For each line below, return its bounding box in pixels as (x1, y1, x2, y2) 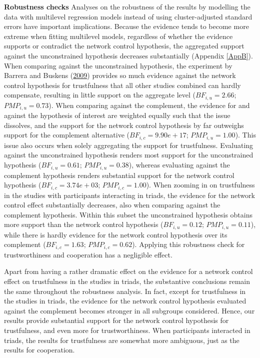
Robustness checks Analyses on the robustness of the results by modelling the (4, 1, 250, 11)
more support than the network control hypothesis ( (4, 219, 163, 229)
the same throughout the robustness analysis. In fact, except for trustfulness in (4, 285, 246, 296)
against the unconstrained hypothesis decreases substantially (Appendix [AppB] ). (4, 50, 253, 60)
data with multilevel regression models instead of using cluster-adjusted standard (4, 11, 252, 21)
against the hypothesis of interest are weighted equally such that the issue (4, 110, 230, 120)
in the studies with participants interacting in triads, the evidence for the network (4, 189, 255, 200)
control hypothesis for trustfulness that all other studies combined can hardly (4, 79, 241, 90)
